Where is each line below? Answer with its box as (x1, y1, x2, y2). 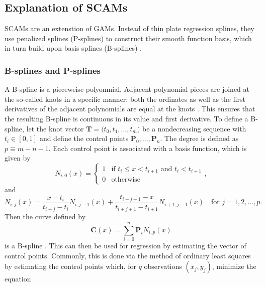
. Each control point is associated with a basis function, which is (48, 142, 247, 153)
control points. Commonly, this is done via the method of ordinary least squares (5, 250, 251, 260)
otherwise (111, 176, 141, 184)
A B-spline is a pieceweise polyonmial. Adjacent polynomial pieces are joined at (5, 84, 250, 94)
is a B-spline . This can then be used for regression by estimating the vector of (5, 240, 246, 251)
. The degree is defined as (160, 133, 239, 143)
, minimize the (212, 261, 256, 271)
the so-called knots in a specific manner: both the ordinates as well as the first (5, 93, 245, 104)
